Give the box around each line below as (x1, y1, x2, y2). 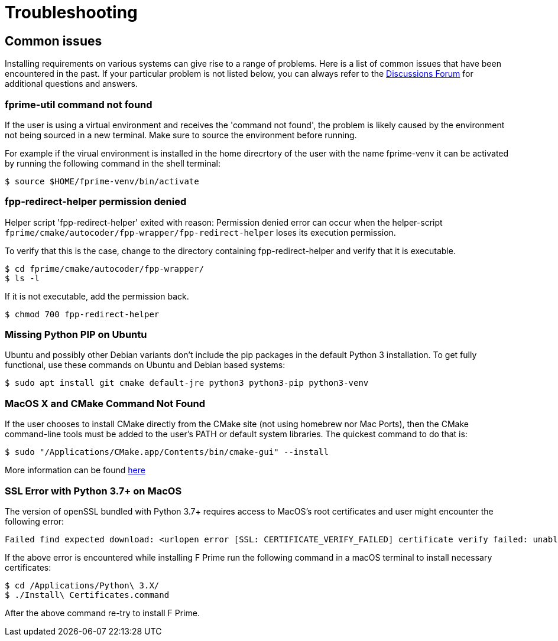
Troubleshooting (5, 2, 138, 22)
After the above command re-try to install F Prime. (5, 607, 200, 618)
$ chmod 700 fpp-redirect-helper (5, 309, 160, 319)
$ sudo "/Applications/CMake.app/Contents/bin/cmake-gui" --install (5, 447, 329, 457)
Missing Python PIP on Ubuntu (5, 328, 147, 341)
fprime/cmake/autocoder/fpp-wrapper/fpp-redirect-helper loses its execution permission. (5, 227, 396, 237)
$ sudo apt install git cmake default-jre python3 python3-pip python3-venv (5, 378, 369, 388)
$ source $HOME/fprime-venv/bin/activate (5, 176, 199, 186)
